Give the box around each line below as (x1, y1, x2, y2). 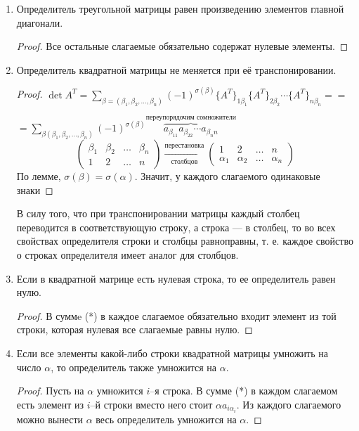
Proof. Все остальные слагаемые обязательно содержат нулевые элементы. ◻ (16, 39, 348, 53)
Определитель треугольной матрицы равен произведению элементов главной (16, 1, 344, 15)
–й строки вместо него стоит (90, 397, 213, 411)
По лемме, (16, 168, 61, 183)
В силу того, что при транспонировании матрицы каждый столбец (16, 206, 300, 221)
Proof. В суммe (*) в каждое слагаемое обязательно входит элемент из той (16, 308, 337, 323)
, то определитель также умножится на (51, 359, 216, 374)
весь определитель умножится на (96, 411, 237, 426)
